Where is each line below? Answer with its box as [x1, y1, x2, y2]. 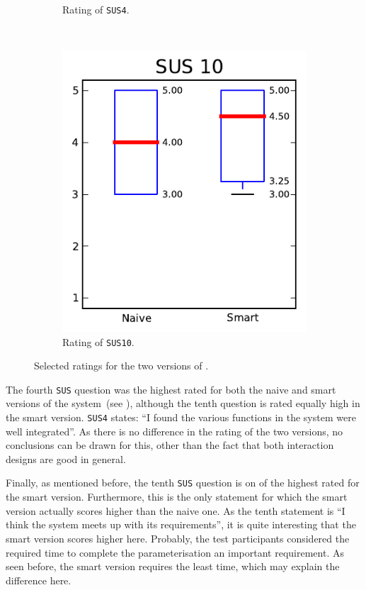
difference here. [6, 572, 72, 587]
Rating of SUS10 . [62, 334, 135, 349]
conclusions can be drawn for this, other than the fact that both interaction [6, 438, 334, 452]
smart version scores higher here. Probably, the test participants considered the [6, 530, 350, 545]
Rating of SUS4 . [62, 2, 130, 16]
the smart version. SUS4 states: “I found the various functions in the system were [6, 410, 356, 425]
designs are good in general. [6, 451, 126, 466]
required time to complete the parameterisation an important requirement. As [6, 545, 344, 560]
